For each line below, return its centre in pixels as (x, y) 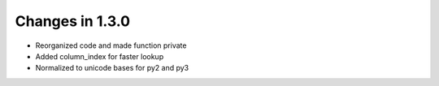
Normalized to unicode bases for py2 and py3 (112, 68)
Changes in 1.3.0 (72, 21)
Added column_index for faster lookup (100, 56)
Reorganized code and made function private (111, 45)
